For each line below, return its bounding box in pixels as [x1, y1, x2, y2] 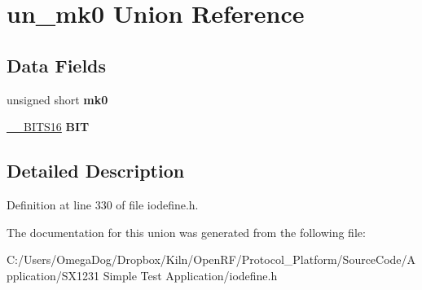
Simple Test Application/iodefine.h [103, 266, 278, 283]
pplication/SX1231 [7, 266, 99, 283]
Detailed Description [7, 158, 185, 183]
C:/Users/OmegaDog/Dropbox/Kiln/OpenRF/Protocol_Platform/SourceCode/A [7, 251, 416, 268]
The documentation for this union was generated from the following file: [7, 223, 366, 240]
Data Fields [7, 52, 107, 77]
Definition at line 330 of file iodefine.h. [7, 196, 199, 213]
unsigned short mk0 [7, 90, 108, 108]
